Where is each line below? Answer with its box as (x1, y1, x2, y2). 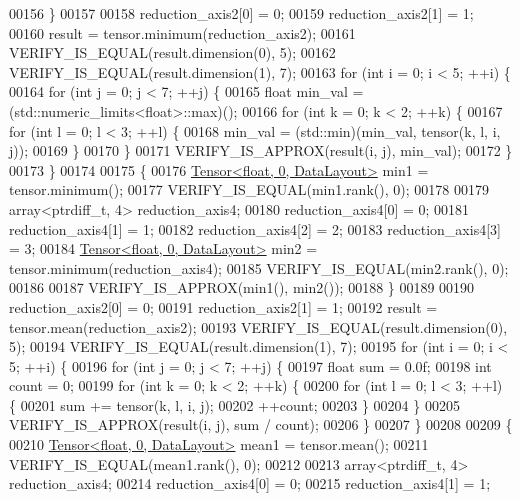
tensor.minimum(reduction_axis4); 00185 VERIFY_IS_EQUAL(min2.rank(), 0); (9, 257, 509, 278)
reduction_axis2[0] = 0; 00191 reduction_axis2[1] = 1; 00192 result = (9, 296, 438, 317)
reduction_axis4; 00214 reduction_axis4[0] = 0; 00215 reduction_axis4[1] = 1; (9, 473, 491, 494)
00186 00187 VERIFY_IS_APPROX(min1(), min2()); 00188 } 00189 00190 (9, 277, 475, 298)
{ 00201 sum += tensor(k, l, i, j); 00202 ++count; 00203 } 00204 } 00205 (9, 394, 460, 415)
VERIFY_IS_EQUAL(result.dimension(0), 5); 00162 (9, 42, 336, 63)
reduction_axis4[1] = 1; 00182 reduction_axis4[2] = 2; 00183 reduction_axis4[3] (9, 218, 501, 239)
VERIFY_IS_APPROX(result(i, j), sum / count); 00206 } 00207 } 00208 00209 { (9, 414, 513, 435)
